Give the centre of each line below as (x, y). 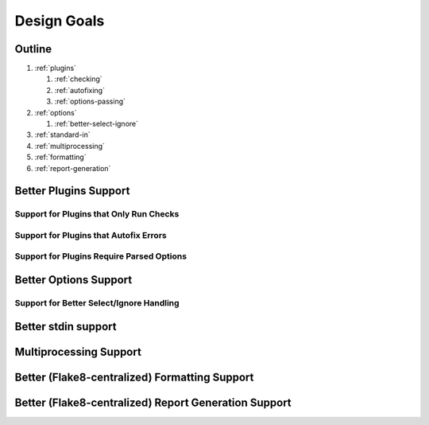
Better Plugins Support (72, 191)
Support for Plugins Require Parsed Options (100, 256)
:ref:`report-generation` (73, 168)
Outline (33, 49)
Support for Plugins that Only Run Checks (97, 214)
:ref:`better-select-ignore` (97, 124)
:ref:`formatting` (60, 157)
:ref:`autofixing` (79, 90)
